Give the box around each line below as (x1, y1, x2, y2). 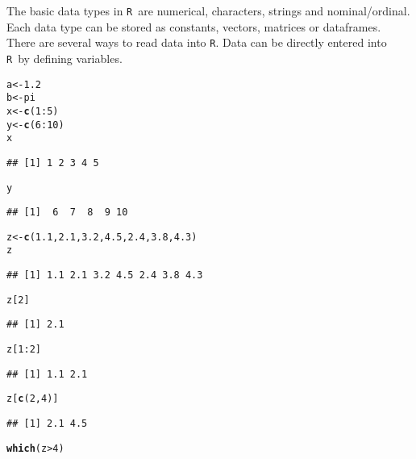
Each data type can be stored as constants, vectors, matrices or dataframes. (6, 18, 381, 35)
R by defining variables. (6, 49, 123, 66)
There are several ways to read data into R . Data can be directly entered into (6, 34, 387, 51)
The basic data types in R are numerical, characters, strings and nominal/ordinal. (6, 2, 410, 19)
